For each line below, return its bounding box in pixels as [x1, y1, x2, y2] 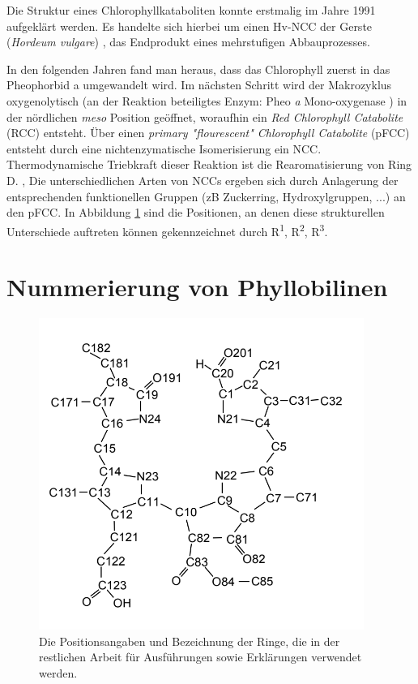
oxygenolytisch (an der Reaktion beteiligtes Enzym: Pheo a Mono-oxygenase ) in [6, 92, 407, 109]
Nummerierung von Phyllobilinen [6, 270, 388, 303]
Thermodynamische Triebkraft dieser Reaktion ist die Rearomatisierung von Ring [6, 156, 412, 173]
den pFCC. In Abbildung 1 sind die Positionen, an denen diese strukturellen [6, 204, 385, 221]
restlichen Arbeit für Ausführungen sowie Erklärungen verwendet [39, 648, 362, 665]
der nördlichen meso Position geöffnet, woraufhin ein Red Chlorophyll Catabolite [6, 108, 403, 125]
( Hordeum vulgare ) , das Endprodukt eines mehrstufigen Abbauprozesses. [6, 33, 370, 50]
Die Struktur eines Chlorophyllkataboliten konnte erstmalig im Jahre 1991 [6, 2, 376, 18]
